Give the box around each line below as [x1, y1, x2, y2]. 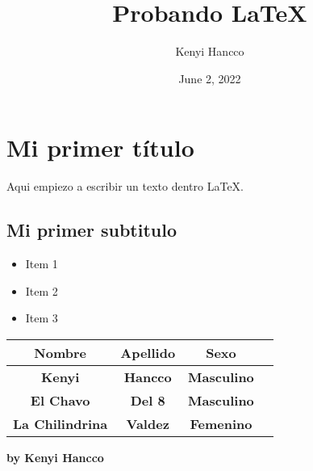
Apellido [120, 343, 176, 362]
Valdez [126, 414, 169, 433]
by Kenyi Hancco [6, 448, 104, 465]
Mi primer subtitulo [6, 217, 177, 242]
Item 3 [25, 309, 58, 326]
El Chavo [30, 390, 90, 410]
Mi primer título [6, 131, 194, 164]
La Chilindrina [13, 414, 108, 433]
